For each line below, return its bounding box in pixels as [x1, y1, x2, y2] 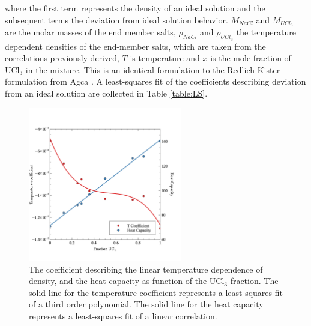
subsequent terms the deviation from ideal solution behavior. [5, 13, 228, 26]
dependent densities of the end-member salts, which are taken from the [5, 40, 266, 52]
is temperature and [130, 52, 200, 64]
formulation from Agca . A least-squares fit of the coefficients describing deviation [5, 75, 306, 88]
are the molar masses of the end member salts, [5, 26, 176, 38]
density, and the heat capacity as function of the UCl [29, 274, 225, 287]
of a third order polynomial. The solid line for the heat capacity [29, 298, 264, 310]
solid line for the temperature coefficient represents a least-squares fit [29, 286, 283, 298]
